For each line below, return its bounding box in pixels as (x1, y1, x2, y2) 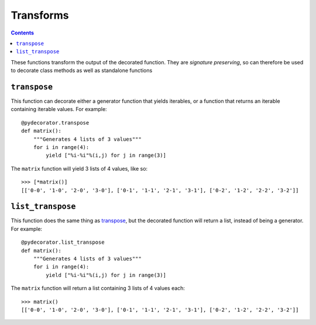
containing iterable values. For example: (11, 106, 108, 113)
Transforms (11, 9, 70, 22)
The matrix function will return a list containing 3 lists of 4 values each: (11, 285, 186, 292)
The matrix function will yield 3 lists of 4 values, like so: (11, 165, 148, 172)
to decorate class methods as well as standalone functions (11, 67, 153, 74)
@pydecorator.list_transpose (21, 239, 105, 246)
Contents (11, 29, 35, 36)
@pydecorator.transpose (21, 119, 90, 126)
